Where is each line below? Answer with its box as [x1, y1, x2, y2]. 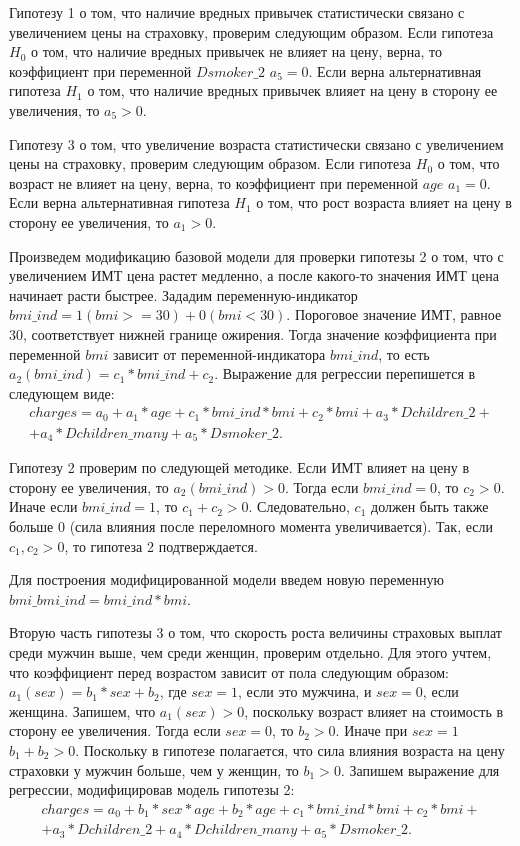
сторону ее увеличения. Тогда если [9, 720, 221, 741]
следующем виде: [9, 382, 115, 403]
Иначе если [9, 496, 78, 517]
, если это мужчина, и [238, 681, 372, 702]
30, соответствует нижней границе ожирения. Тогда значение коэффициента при [9, 323, 497, 344]
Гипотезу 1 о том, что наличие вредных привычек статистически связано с [9, 2, 465, 22]
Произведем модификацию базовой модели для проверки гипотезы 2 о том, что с [9, 245, 504, 266]
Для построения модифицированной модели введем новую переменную [9, 569, 444, 590]
